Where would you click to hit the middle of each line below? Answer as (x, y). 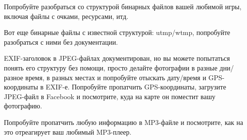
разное (14, 77)
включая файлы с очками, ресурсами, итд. (66, 16)
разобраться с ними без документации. (61, 42)
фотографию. (23, 106)
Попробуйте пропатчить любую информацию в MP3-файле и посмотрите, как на (123, 122)
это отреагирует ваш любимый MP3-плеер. (68, 131)
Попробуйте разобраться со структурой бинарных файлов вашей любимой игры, (123, 6)
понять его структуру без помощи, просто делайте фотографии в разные (111, 67)
